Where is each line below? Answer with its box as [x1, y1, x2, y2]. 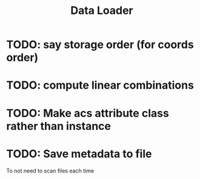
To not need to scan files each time [6, 167, 95, 174]
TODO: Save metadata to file [6, 147, 152, 161]
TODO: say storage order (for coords [6, 38, 194, 52]
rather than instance [6, 119, 111, 133]
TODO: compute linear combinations [6, 78, 194, 92]
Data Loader [70, 4, 133, 18]
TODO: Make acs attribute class [6, 106, 170, 120]
